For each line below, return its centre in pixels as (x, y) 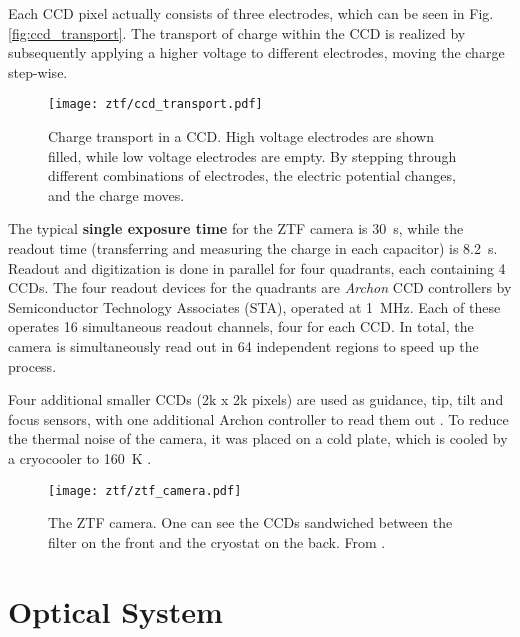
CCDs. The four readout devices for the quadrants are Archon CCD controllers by (260, 287)
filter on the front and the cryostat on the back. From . (217, 541)
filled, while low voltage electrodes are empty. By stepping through (252, 155)
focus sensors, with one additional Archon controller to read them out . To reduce (258, 418)
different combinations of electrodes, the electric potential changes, (252, 175)
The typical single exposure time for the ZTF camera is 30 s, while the (236, 228)
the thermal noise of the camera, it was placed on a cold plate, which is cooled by (258, 438)
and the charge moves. (116, 194)
